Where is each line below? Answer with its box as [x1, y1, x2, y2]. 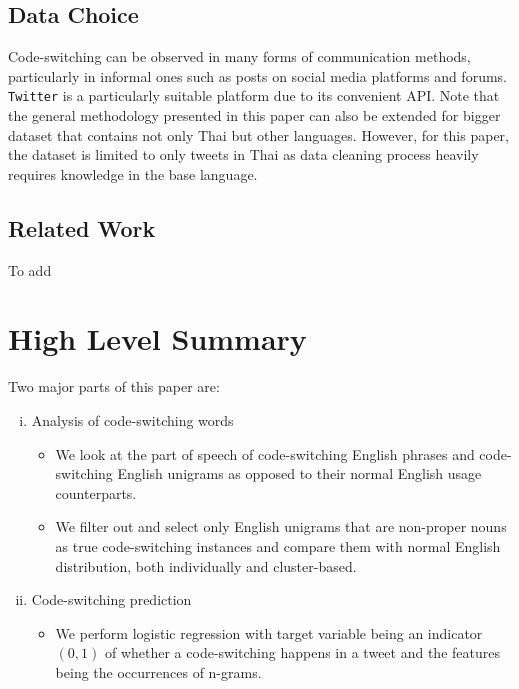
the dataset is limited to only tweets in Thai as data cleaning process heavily [8, 144, 479, 165]
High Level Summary [8, 318, 307, 359]
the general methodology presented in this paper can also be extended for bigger [8, 105, 501, 126]
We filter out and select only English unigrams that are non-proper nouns [55, 516, 507, 537]
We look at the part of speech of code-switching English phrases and [55, 443, 475, 464]
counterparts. [55, 482, 137, 503]
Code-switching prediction [31, 589, 192, 610]
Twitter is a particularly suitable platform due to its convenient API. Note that [8, 85, 500, 106]
